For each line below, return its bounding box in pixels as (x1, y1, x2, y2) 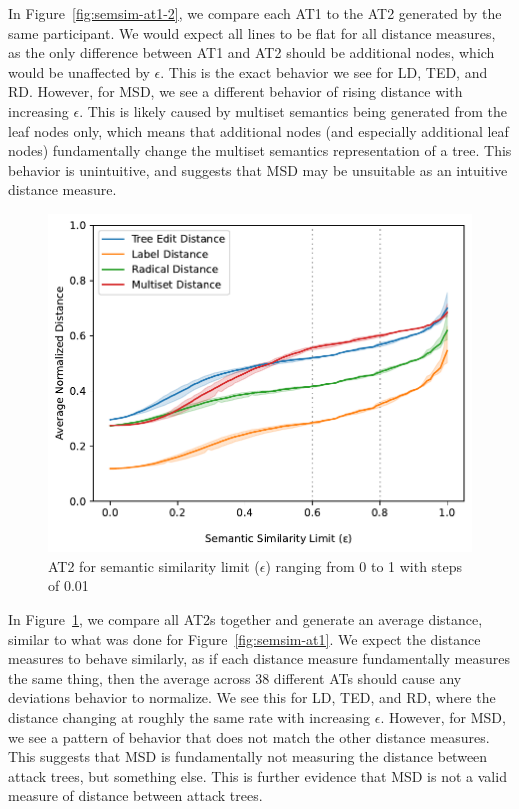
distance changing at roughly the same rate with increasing (8, 706, 371, 727)
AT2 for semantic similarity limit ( (48, 555, 260, 576)
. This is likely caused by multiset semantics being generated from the (79, 100, 508, 121)
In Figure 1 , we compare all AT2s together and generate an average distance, (8, 609, 483, 630)
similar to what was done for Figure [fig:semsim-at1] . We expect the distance (8, 628, 481, 649)
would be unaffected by (8, 61, 150, 82)
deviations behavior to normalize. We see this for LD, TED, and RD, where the (8, 687, 496, 708)
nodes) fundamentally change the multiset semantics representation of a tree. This (8, 140, 512, 161)
